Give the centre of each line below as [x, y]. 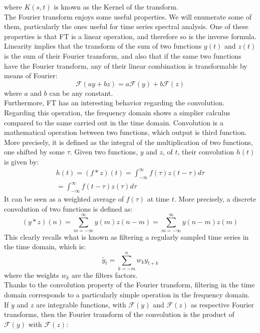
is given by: [22, 161]
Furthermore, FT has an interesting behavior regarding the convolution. [114, 103]
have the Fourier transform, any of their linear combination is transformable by [126, 65]
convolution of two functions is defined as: [68, 208]
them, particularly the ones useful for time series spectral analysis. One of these [126, 26]
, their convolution [206, 152]
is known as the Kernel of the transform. [116, 7]
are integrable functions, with [81, 304]
